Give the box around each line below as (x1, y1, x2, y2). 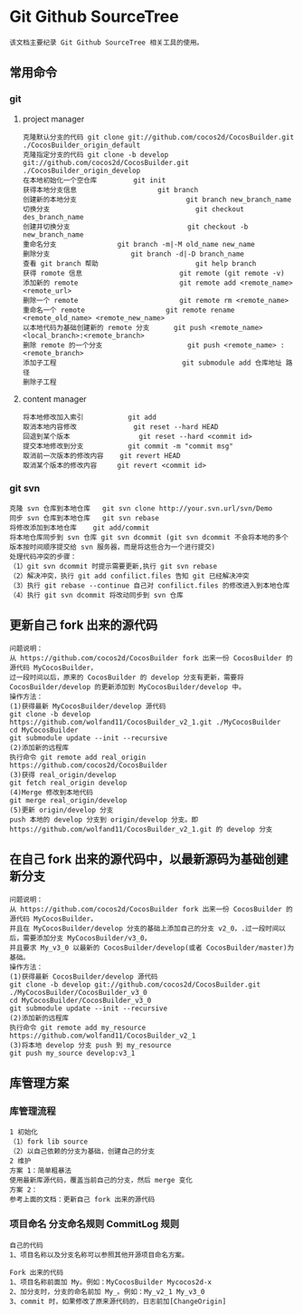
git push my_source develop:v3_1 (9, 1048, 136, 1057)
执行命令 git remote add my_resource (9, 1023, 147, 1032)
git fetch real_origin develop (9, 778, 128, 787)
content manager (22, 393, 88, 404)
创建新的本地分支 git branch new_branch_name (22, 195, 292, 204)
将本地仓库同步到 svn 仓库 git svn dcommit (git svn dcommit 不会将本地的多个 (9, 532, 289, 541)
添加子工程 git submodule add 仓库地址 (22, 358, 282, 367)
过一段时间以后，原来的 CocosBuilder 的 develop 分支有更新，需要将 (9, 673, 244, 682)
